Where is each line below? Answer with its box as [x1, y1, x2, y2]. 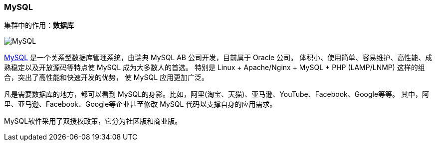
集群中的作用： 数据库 [4, 21, 74, 30]
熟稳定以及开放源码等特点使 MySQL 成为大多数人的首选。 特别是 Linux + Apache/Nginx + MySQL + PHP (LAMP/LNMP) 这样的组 [4, 63, 425, 72]
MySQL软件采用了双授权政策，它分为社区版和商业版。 [4, 117, 182, 126]
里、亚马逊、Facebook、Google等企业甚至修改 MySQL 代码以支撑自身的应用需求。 [4, 100, 277, 109]
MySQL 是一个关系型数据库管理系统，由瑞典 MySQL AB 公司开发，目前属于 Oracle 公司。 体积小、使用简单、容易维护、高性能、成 [4, 53, 433, 62]
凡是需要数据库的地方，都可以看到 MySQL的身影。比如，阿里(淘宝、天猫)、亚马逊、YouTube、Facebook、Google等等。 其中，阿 [4, 90, 430, 99]
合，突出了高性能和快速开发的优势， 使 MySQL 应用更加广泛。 [4, 73, 209, 82]
